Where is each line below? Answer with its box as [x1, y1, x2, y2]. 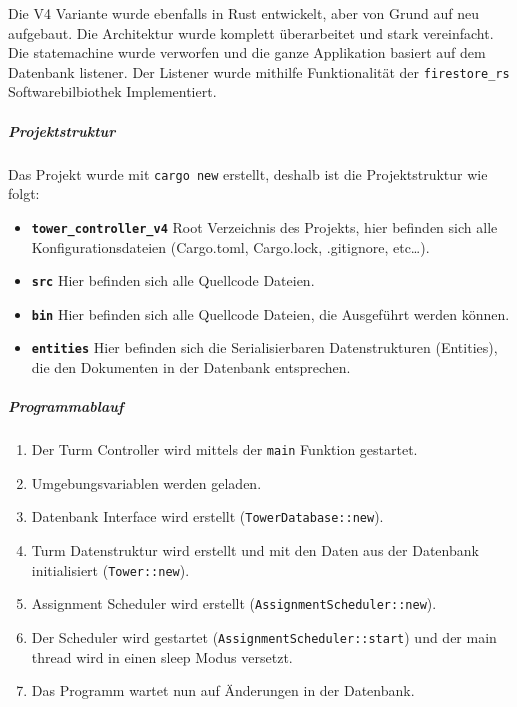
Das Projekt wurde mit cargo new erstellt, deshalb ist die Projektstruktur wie [8, 163, 488, 184]
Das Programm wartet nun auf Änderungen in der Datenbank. [31, 680, 415, 701]
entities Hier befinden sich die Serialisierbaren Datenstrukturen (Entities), [31, 337, 498, 358]
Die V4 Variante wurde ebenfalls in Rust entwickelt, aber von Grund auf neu [8, 3, 479, 23]
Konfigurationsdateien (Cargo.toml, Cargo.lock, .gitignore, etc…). [31, 236, 430, 257]
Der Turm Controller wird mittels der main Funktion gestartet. [31, 439, 418, 460]
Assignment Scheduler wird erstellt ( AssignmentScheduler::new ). [31, 593, 437, 614]
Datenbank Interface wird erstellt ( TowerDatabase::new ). [31, 506, 384, 527]
